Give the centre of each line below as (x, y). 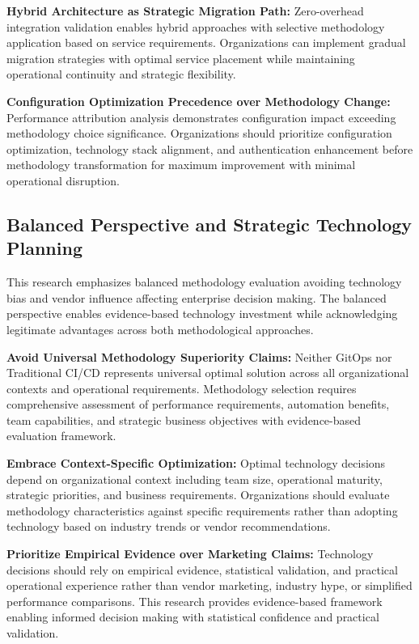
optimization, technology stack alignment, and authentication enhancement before (210, 148)
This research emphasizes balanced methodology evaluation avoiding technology (204, 282)
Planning (44, 248)
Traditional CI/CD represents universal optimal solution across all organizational (208, 373)
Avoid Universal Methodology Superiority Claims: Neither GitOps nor (199, 356)
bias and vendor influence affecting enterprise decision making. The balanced (197, 297)
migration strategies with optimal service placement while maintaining (181, 58)
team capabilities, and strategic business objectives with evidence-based (184, 419)
